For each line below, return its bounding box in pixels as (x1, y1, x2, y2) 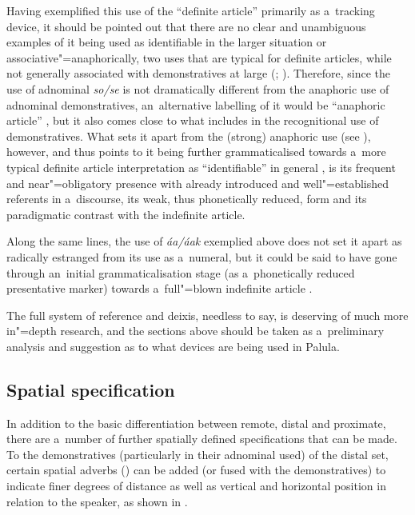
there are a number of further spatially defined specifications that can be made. (6, 430, 397, 447)
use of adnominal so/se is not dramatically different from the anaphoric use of (6, 80, 389, 97)
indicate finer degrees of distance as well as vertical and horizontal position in (6, 477, 386, 494)
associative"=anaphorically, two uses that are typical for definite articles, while (6, 49, 392, 66)
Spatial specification (6, 377, 175, 401)
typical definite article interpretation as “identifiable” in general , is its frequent (6, 158, 396, 175)
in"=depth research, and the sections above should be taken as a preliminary (6, 322, 385, 339)
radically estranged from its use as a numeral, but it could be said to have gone (6, 248, 397, 265)
